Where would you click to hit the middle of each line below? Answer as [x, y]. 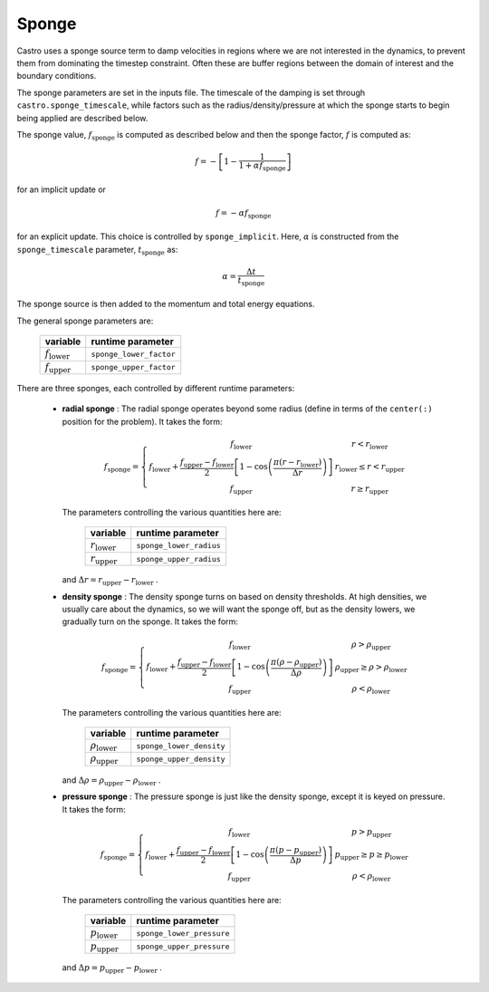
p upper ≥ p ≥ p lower [371, 855]
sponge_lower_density [181, 746]
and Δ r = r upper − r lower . [110, 581]
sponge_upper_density [181, 760]
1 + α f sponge [262, 166]
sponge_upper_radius [178, 559]
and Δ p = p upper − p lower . [112, 968]
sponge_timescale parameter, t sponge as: [97, 250]
